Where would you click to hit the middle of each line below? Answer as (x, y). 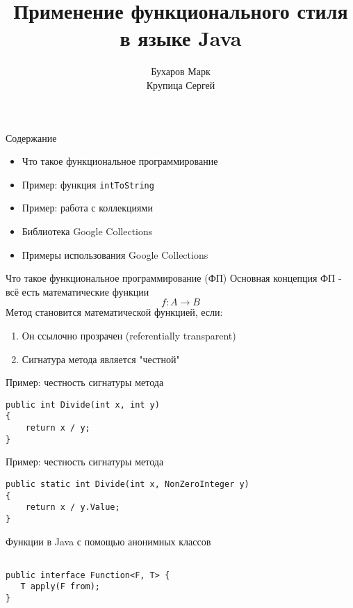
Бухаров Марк (181, 71)
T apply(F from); (60, 587)
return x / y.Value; (73, 507)
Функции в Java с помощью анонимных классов (108, 541)
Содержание (31, 137)
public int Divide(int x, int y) (83, 405)
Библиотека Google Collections (87, 231)
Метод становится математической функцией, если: (114, 312)
